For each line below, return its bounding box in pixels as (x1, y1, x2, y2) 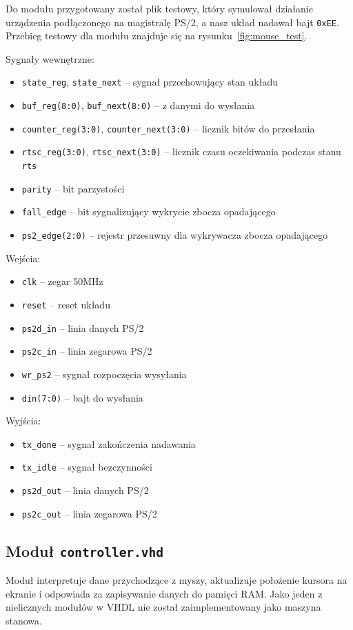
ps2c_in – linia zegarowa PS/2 (21, 344, 152, 358)
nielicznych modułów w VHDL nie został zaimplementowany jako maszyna (6, 600, 321, 614)
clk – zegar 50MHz (21, 274, 103, 288)
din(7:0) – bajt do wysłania (21, 390, 143, 404)
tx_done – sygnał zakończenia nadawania (21, 436, 196, 451)
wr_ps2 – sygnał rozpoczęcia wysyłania (21, 366, 187, 381)
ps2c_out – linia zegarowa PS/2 (21, 506, 157, 520)
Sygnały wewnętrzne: (6, 51, 94, 66)
